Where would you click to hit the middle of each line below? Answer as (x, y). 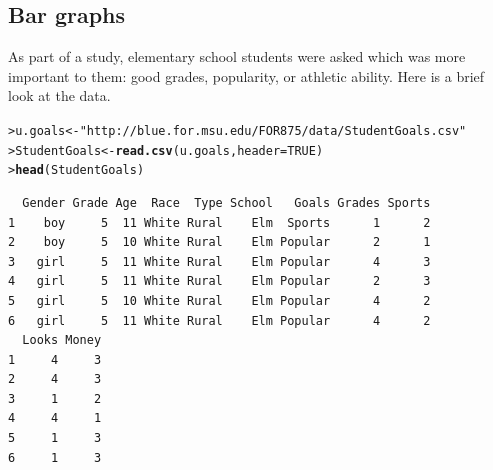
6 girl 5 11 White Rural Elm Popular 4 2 (219, 320)
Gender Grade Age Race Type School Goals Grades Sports (226, 202)
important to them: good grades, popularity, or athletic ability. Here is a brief (246, 75)
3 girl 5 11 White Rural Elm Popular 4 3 (219, 261)
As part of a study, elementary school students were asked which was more (237, 56)
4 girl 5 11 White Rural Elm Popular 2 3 (219, 281)
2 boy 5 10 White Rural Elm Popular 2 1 (219, 242)
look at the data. (59, 95)
